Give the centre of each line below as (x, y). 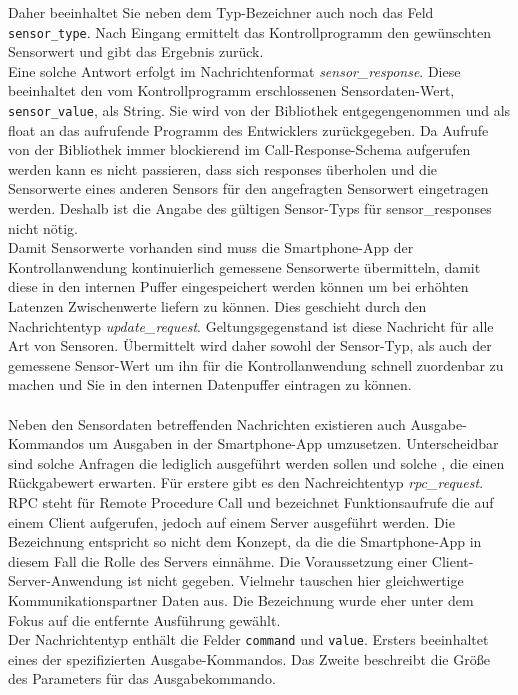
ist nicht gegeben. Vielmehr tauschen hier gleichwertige (295, 580)
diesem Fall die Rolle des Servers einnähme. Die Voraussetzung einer (218, 560)
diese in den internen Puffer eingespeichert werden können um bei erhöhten (238, 286)
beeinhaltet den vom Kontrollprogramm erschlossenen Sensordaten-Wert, (231, 90)
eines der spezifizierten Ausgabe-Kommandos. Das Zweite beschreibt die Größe (249, 658)
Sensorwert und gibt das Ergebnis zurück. (136, 51)
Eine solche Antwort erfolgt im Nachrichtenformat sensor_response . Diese (234, 70)
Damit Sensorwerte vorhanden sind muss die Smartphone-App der (211, 247)
